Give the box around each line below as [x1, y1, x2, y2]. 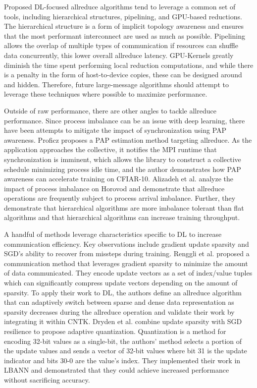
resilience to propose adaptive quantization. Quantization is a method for [4, 326, 226, 336]
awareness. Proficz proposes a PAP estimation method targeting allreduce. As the [4, 134, 252, 145]
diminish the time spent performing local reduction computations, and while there [4, 59, 254, 70]
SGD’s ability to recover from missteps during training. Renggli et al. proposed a [4, 248, 250, 259]
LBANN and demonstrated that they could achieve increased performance [4, 365, 229, 375]
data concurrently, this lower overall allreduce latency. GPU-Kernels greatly [4, 50, 234, 60]
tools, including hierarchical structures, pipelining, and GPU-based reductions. [4, 11, 242, 21]
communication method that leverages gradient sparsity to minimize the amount [4, 258, 248, 268]
